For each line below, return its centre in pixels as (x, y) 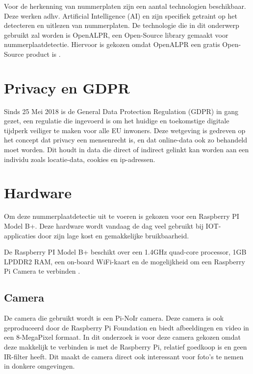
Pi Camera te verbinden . (42, 271)
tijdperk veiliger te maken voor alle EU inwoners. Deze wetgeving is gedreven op (125, 130)
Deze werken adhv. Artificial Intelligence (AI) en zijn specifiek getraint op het (121, 15)
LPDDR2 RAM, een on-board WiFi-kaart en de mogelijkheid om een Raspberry (125, 261)
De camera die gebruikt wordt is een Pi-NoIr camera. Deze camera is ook (114, 318)
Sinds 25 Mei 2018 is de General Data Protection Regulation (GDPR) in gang (121, 111)
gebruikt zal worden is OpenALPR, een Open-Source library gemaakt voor (116, 35)
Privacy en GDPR (67, 87)
